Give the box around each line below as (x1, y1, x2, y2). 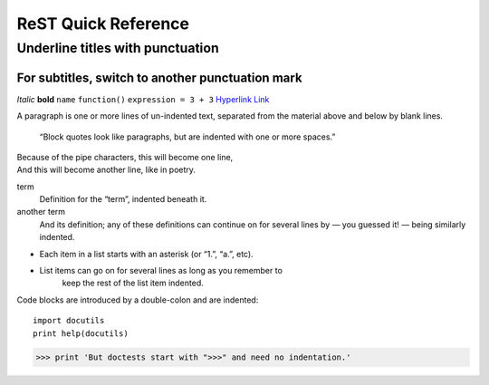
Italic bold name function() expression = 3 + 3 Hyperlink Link (16, 93, 270, 104)
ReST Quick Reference (16, 14, 190, 34)
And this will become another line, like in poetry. (16, 164, 197, 176)
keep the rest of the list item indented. (62, 277, 204, 289)
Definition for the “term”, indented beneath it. (39, 194, 207, 205)
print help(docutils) (33, 328, 129, 339)
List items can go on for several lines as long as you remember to (39, 265, 283, 276)
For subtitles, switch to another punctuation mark (16, 70, 302, 85)
